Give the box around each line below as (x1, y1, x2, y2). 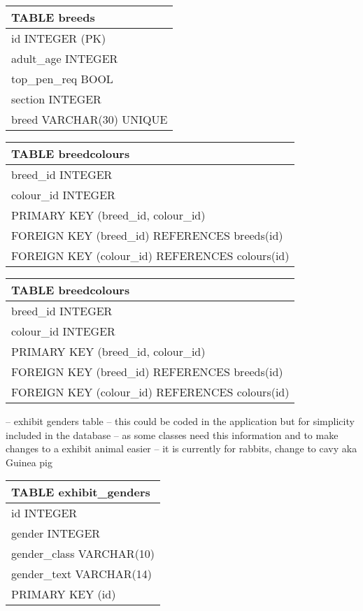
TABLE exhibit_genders (11, 484, 150, 501)
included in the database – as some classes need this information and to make (6, 427, 339, 442)
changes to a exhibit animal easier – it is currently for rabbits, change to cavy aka (6, 441, 357, 456)
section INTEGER (11, 91, 101, 107)
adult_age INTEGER (11, 50, 118, 66)
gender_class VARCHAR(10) (11, 545, 155, 562)
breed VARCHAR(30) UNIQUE (11, 111, 168, 127)
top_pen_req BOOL (11, 71, 113, 87)
